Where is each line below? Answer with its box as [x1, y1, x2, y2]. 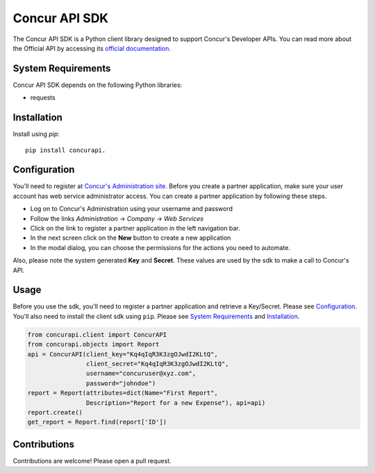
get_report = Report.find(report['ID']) [27, 418, 167, 426]
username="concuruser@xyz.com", [85, 370, 197, 378]
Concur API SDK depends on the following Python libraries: [12, 81, 183, 89]
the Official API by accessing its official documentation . [12, 44, 172, 52]
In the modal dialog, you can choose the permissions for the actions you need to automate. [30, 243, 291, 251]
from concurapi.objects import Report [27, 340, 160, 349]
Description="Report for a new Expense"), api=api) [85, 399, 266, 406]
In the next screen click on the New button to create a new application [30, 233, 231, 242]
